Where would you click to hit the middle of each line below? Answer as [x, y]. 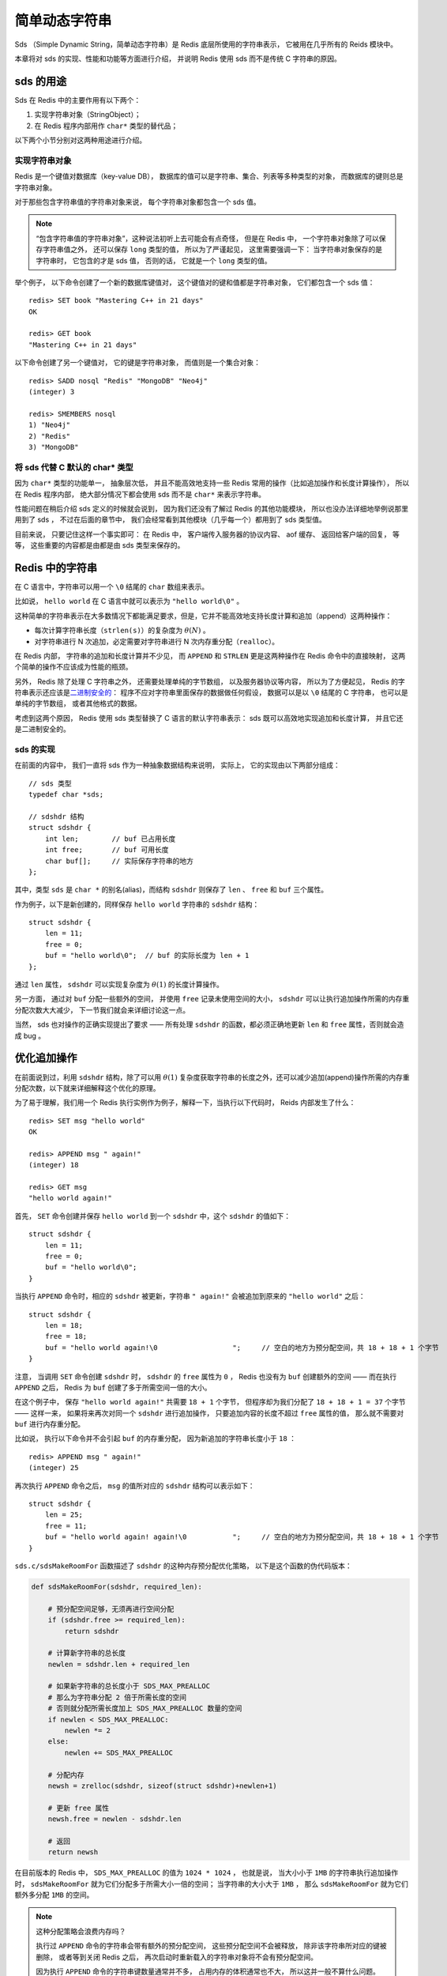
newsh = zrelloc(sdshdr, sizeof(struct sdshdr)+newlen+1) [162, 1786]
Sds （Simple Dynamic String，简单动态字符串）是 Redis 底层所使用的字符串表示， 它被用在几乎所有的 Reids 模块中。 [206, 44]
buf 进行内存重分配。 [50, 1424]
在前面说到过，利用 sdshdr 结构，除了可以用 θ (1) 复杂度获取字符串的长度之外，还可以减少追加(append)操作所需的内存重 [212, 1077]
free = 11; [66, 1526]
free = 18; [66, 1337]
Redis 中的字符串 [56, 568]
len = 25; [64, 1515]
